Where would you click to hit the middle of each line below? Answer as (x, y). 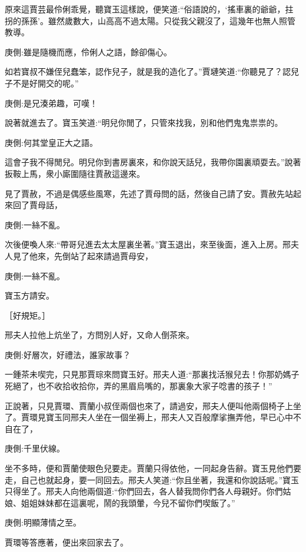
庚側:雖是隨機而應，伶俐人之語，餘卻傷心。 (88, 51)
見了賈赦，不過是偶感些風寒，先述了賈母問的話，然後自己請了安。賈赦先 (145, 193)
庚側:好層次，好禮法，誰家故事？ (68, 354)
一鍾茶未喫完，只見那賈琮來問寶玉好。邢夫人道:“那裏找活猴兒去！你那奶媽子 (152, 374)
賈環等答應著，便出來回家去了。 (66, 542)
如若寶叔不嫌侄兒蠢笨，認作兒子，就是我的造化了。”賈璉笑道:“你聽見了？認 (148, 71)
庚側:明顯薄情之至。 (43, 522)
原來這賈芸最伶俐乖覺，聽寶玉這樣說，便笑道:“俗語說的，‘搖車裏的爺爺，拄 (149, 9)
